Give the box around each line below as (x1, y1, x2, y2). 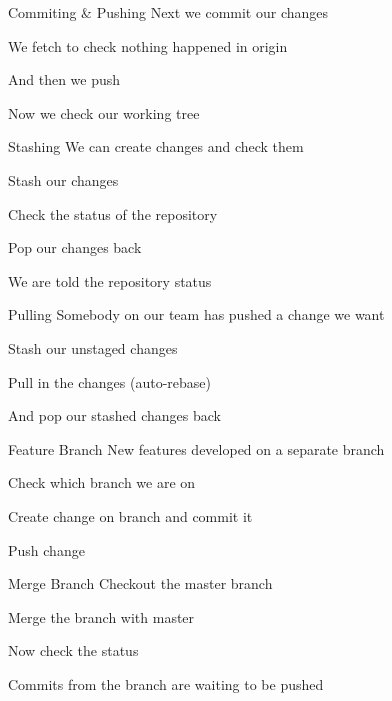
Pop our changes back (8, 237, 142, 258)
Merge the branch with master (8, 606, 195, 627)
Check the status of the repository (8, 203, 218, 224)
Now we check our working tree (8, 102, 200, 123)
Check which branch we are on (8, 472, 196, 493)
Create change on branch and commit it (8, 505, 253, 526)
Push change (8, 539, 85, 560)
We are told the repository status (8, 270, 212, 291)
